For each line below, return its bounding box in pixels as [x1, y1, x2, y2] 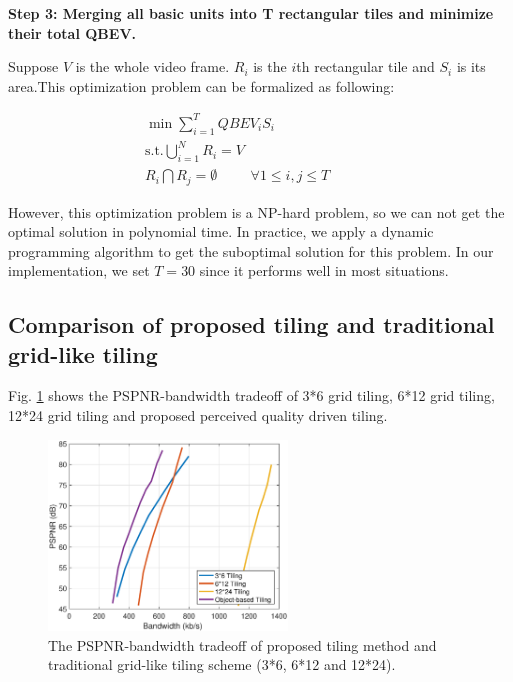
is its [456, 56, 486, 77]
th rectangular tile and [296, 56, 435, 77]
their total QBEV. [8, 22, 137, 43]
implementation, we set [8, 260, 150, 281]
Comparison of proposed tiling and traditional [8, 309, 495, 340]
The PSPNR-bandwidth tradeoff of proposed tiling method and [48, 634, 437, 655]
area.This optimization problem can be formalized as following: [8, 75, 395, 96]
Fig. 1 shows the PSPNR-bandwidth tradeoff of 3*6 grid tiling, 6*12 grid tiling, [8, 385, 495, 406]
